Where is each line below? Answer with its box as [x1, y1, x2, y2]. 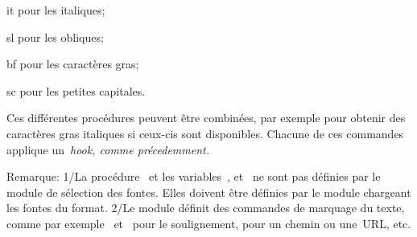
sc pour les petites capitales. [6, 82, 146, 99]
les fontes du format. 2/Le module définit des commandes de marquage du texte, [6, 199, 405, 216]
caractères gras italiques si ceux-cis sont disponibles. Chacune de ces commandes [6, 125, 404, 141]
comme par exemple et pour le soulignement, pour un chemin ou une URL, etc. [6, 215, 411, 231]
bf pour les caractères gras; [6, 55, 139, 72]
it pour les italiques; [6, 2, 105, 18]
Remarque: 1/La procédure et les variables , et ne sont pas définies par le [6, 168, 381, 185]
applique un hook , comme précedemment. [6, 141, 210, 157]
